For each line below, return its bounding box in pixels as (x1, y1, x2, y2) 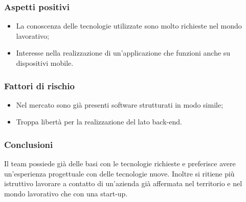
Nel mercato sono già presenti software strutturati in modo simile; (16, 99, 223, 110)
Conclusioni (4, 138, 53, 150)
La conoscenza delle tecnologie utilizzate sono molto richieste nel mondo (16, 20, 242, 31)
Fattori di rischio (4, 79, 75, 92)
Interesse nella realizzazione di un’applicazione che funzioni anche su (16, 47, 231, 58)
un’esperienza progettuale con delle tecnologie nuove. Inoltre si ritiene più (4, 168, 235, 179)
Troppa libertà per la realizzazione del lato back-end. (16, 116, 182, 127)
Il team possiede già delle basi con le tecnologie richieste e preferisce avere (4, 158, 236, 169)
